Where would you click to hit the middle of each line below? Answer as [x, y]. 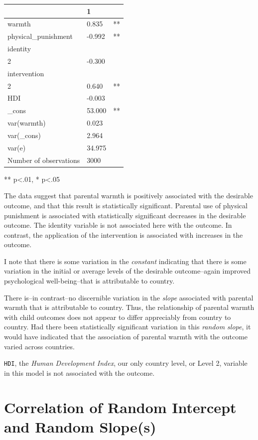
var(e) [17, 147]
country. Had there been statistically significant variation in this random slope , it [128, 327]
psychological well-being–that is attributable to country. [89, 281]
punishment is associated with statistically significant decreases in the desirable [125, 215]
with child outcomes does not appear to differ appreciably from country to [118, 317]
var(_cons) [24, 135]
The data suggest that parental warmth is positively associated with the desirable [129, 196]
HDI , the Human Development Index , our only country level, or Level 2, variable [126, 363]
